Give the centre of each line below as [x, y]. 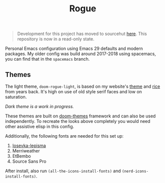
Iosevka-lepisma [29, 146]
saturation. [16, 97]
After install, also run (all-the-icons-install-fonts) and [63, 171]
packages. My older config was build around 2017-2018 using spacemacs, [81, 54]
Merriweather [26, 151]
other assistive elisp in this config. [40, 127]
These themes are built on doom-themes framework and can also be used [81, 116]
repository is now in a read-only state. [56, 39]
